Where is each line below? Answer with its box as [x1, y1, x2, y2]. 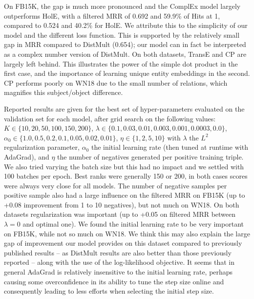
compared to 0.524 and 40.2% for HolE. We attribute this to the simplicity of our [4, 20, 248, 30]
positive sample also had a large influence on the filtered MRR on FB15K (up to [4, 190, 245, 200]
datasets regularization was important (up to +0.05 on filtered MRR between [4, 209, 236, 219]
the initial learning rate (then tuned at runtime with [91, 142, 248, 152]
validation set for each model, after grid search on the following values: [4, 113, 216, 123]
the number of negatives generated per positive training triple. [57, 151, 244, 161]
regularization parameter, [4, 142, 80, 152]
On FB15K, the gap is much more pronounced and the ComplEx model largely [4, 1, 241, 11]
